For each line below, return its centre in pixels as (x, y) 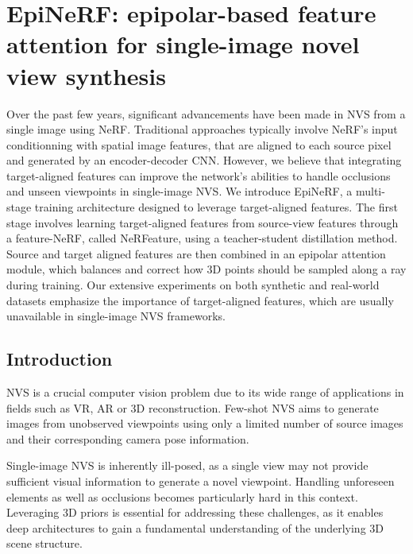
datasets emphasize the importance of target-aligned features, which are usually (200, 300)
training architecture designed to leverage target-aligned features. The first (216, 207)
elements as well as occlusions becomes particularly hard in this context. (182, 496)
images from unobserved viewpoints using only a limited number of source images (205, 423)
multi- (370, 191)
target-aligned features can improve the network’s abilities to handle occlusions (199, 175)
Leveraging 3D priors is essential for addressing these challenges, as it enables (195, 512)
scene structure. (44, 543)
